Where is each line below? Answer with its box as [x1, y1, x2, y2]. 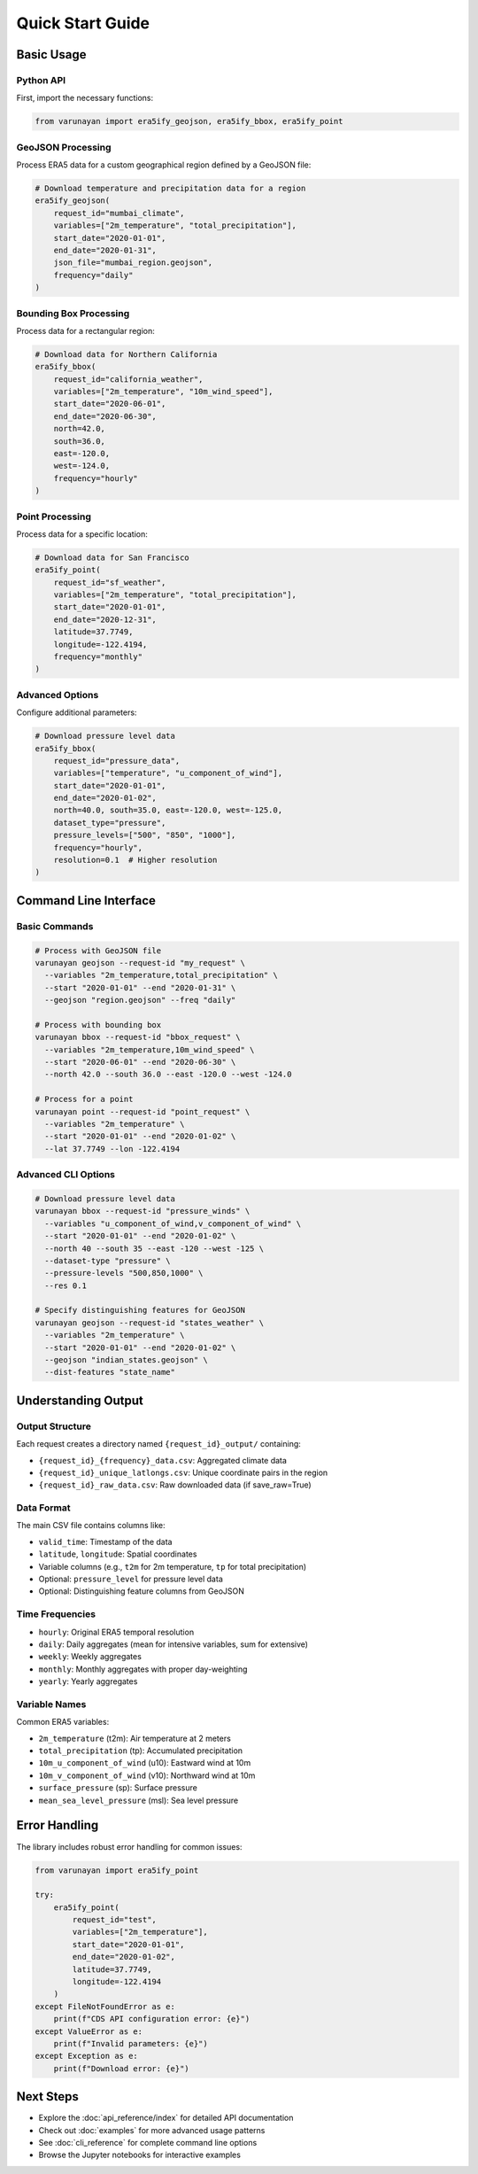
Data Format [16, 1502, 71, 1514]
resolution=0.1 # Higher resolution [53, 855, 218, 866]
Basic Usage [16, 47, 87, 62]
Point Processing [16, 510, 92, 523]
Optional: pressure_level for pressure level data [38, 1573, 223, 1585]
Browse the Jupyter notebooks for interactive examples [38, 2149, 241, 2161]
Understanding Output [16, 1393, 143, 1408]
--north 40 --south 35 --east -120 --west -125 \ [44, 1243, 265, 1254]
